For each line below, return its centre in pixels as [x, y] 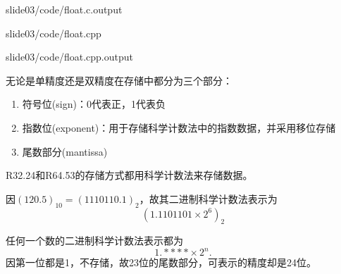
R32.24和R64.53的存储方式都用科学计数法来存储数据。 [129, 175]
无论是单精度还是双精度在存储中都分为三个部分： [119, 80]
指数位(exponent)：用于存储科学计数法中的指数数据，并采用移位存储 [179, 127]
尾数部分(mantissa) [65, 151]
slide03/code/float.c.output [64, 9]
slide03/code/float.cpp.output [69, 57]
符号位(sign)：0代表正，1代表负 [94, 104]
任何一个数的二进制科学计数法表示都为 [94, 241]
